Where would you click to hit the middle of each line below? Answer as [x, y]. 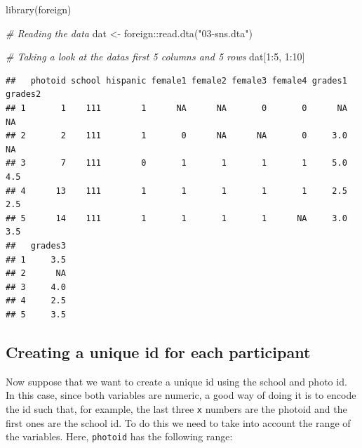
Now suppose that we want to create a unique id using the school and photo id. [176, 381]
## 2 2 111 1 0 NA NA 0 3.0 [176, 136]
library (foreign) [39, 9]
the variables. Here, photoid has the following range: [119, 436]
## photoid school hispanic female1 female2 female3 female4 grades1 [176, 80]
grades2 [24, 94]
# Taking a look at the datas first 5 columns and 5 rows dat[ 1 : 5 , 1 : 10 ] [155, 57]
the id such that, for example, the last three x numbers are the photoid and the [176, 408]
